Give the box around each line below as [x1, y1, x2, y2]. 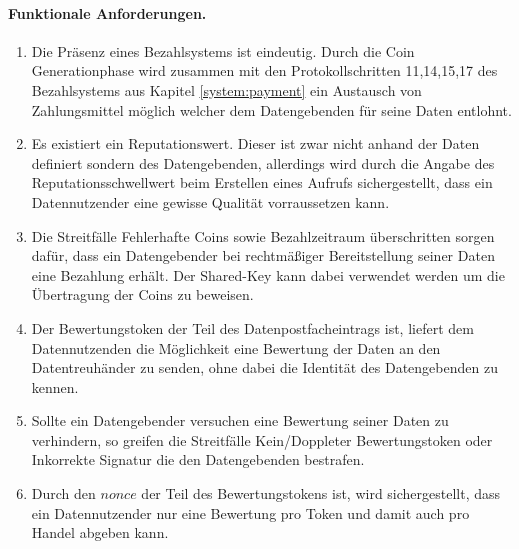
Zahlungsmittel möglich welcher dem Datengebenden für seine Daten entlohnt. [31, 99, 512, 120]
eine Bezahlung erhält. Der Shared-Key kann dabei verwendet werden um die [31, 264, 505, 285]
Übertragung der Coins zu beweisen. [31, 284, 254, 305]
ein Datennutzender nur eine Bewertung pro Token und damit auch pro [31, 502, 470, 523]
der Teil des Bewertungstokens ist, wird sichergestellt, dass [141, 483, 501, 504]
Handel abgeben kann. [31, 522, 169, 543]
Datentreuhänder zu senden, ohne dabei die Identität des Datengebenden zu [31, 357, 498, 378]
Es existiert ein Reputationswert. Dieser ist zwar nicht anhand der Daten [31, 133, 480, 154]
